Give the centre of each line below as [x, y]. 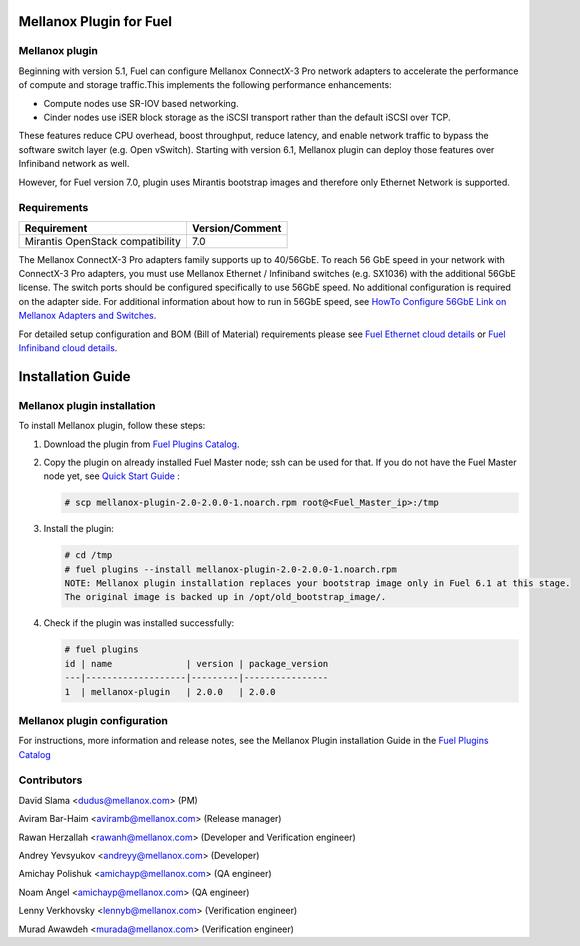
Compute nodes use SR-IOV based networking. [141, 103]
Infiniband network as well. [74, 164]
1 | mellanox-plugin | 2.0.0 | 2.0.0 [170, 691]
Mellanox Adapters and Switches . [87, 316]
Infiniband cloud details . [68, 347]
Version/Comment [236, 228]
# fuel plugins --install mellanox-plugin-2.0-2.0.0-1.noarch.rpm [230, 569]
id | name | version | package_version [196, 663]
